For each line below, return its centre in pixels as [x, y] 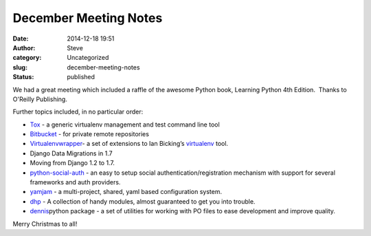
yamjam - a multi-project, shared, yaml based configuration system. [126, 192]
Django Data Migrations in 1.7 [71, 153]
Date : [21, 39]
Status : [23, 77]
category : [27, 58]
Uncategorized [88, 58]
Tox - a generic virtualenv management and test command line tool [125, 125]
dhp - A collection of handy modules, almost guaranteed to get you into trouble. [143, 201]
